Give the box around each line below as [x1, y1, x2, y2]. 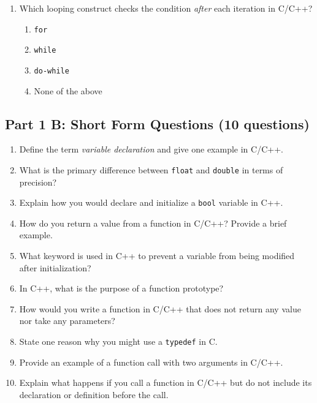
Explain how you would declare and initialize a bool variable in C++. [19, 196, 283, 209]
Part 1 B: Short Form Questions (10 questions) [5, 114, 310, 133]
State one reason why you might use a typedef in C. [19, 335, 218, 348]
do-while [34, 66, 69, 75]
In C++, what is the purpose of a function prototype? [19, 282, 224, 295]
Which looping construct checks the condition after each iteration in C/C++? [19, 2, 313, 14]
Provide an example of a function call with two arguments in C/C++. [19, 355, 283, 368]
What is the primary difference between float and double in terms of [19, 163, 283, 176]
